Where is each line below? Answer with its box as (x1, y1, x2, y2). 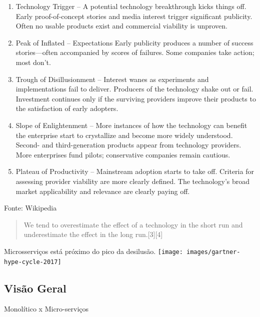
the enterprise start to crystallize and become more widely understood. (15, 129, 233, 140)
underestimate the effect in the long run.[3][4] (23, 229, 163, 239)
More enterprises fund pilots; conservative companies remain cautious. (15, 149, 230, 159)
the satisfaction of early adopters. (15, 103, 118, 113)
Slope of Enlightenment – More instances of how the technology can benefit (15, 119, 247, 130)
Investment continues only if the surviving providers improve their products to (15, 93, 256, 103)
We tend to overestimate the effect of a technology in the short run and (23, 219, 243, 229)
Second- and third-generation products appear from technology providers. (15, 139, 241, 150)
